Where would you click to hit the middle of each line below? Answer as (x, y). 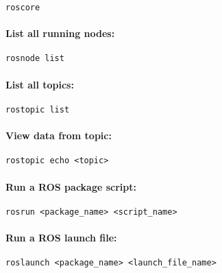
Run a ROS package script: (71, 186)
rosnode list (35, 59)
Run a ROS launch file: (61, 238)
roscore (23, 8)
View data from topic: (59, 135)
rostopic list (38, 109)
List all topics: (40, 84)
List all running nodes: (60, 33)
